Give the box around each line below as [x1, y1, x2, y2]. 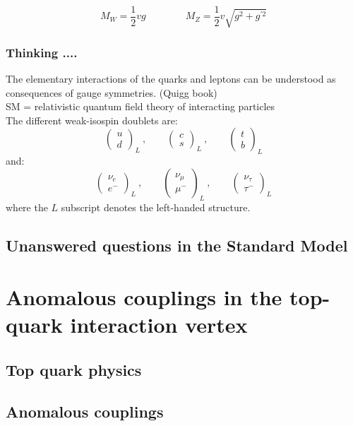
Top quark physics [6, 358, 142, 380]
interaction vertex [70, 310, 248, 339]
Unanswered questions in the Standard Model [6, 234, 348, 256]
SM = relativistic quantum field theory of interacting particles [6, 99, 275, 114]
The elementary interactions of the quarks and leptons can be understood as [6, 71, 336, 86]
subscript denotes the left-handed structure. [61, 199, 251, 214]
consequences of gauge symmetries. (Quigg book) [6, 85, 217, 100]
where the [6, 199, 48, 214]
